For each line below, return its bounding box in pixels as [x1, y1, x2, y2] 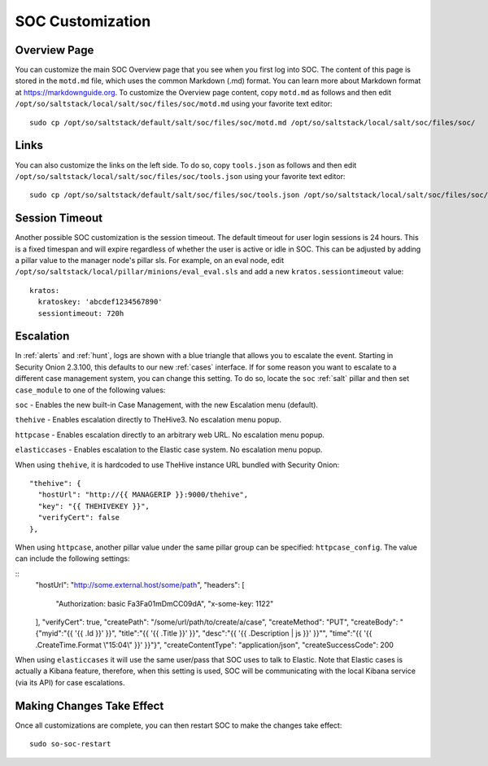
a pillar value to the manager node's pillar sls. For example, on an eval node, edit [15, 256, 285, 265]
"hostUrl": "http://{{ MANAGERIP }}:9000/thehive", [37, 490, 248, 500]
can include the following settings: [15, 554, 130, 563]
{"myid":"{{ [35, 628, 73, 638]
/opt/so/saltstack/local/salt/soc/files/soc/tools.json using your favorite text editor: [15, 171, 346, 181]
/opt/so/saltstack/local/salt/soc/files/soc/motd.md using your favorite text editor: [15, 98, 333, 109]
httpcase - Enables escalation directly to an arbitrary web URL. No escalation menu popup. [15, 430, 325, 440]
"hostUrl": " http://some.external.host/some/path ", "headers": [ [35, 580, 245, 590]
